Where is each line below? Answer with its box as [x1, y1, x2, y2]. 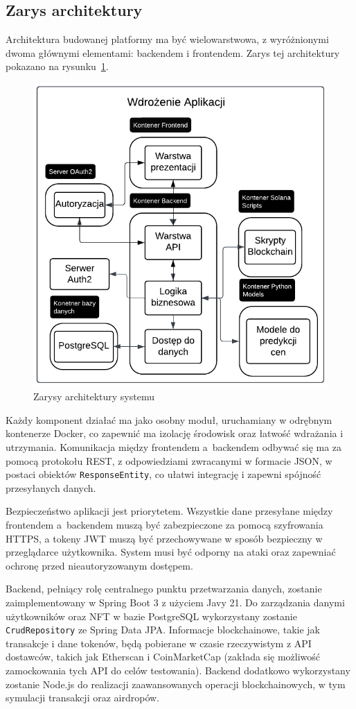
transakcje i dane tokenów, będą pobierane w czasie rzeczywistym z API [6, 635, 312, 650]
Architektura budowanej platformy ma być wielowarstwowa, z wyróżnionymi [6, 32, 329, 46]
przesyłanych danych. [6, 480, 96, 495]
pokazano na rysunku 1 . [6, 59, 109, 74]
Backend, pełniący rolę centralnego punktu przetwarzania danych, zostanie [6, 581, 322, 596]
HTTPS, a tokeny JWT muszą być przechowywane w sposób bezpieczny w [6, 531, 323, 545]
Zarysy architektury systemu [33, 389, 154, 404]
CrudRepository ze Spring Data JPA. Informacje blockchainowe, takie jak [6, 622, 321, 637]
